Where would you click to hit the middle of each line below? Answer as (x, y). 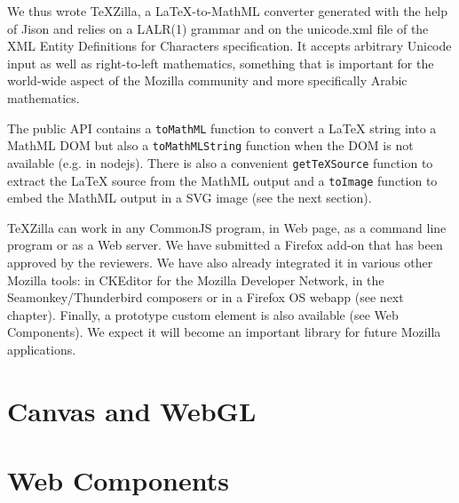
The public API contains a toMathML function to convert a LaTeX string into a (222, 128)
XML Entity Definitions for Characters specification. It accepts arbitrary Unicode (229, 46)
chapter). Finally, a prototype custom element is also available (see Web (203, 314)
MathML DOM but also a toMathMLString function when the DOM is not (210, 145)
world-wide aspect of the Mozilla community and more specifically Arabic (207, 80)
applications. (42, 349)
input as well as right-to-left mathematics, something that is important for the (221, 63)
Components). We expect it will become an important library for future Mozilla (224, 332)
